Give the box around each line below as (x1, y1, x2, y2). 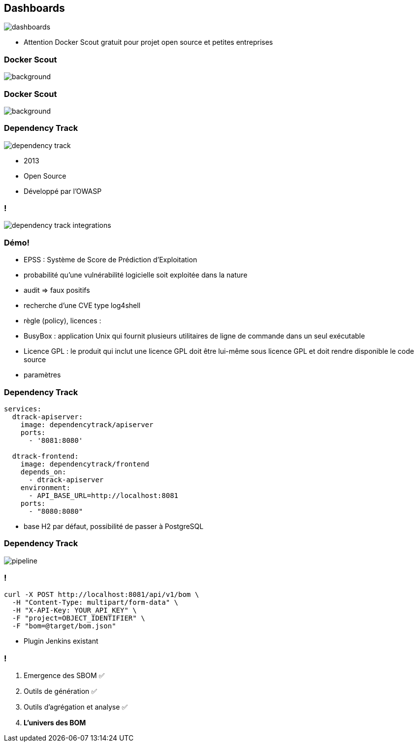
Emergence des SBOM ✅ (24, 671, 105, 680)
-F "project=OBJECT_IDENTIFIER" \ (12, 614, 145, 622)
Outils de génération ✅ (24, 687, 97, 696)
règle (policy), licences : (24, 316, 101, 325)
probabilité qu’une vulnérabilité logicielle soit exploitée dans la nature (24, 271, 248, 280)
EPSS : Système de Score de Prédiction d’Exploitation (24, 255, 197, 264)
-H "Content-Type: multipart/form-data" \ (12, 598, 179, 607)
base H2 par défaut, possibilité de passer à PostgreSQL (24, 522, 204, 530)
